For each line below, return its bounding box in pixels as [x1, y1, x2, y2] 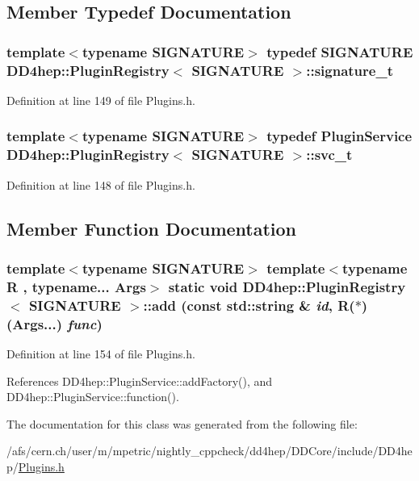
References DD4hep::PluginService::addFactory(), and [6, 372, 273, 389]
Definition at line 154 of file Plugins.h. [6, 345, 195, 362]
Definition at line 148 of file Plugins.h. [6, 176, 195, 193]
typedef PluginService [266, 126, 413, 146]
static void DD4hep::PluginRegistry [168, 276, 406, 296]
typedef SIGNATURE [266, 41, 413, 61]
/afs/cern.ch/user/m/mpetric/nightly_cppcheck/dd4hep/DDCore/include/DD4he [6, 442, 413, 459]
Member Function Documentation [6, 215, 297, 240]
